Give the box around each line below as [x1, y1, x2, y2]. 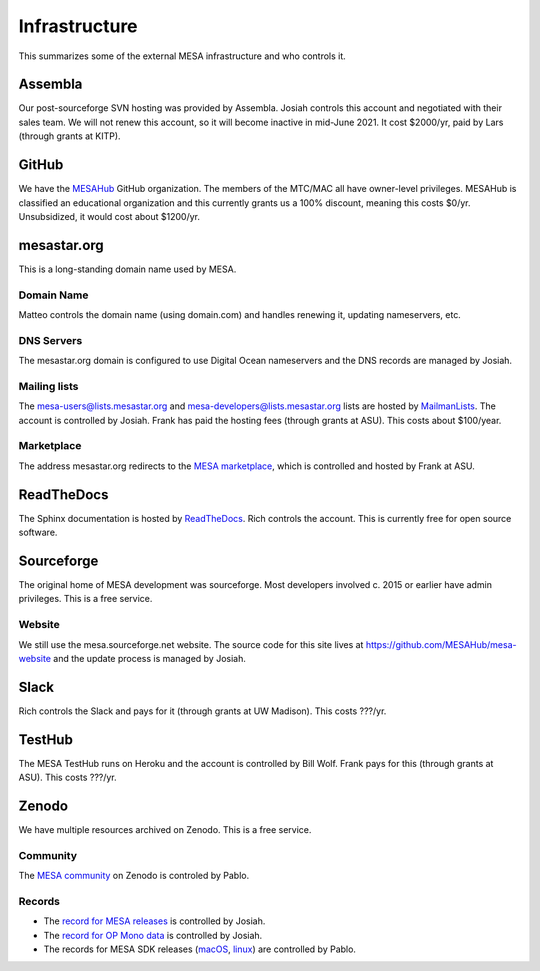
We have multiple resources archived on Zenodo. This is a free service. [18, 824, 312, 836]
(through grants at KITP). [18, 130, 121, 142]
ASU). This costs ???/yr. [18, 771, 117, 784]
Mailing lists [18, 379, 79, 393]
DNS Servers [18, 333, 83, 347]
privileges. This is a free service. [18, 593, 153, 605]
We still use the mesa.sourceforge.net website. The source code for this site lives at [18, 638, 364, 650]
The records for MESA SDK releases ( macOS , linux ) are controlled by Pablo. [43, 943, 357, 955]
